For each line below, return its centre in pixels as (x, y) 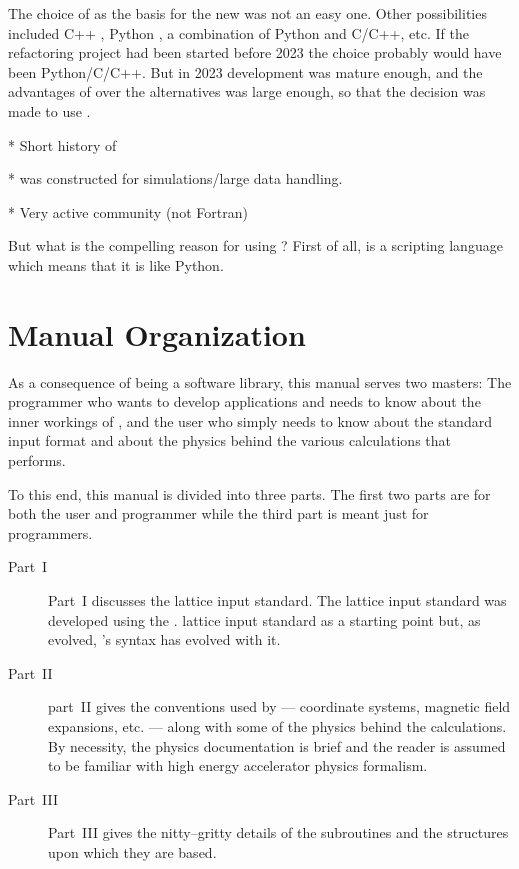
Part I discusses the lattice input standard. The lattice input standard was (277, 600)
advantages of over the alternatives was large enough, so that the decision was (247, 91)
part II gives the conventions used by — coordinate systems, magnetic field (279, 706)
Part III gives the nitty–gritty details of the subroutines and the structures (278, 832)
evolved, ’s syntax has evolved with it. (164, 639)
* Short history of (62, 144)
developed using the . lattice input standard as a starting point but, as (264, 619)
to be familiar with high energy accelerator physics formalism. (238, 765)
